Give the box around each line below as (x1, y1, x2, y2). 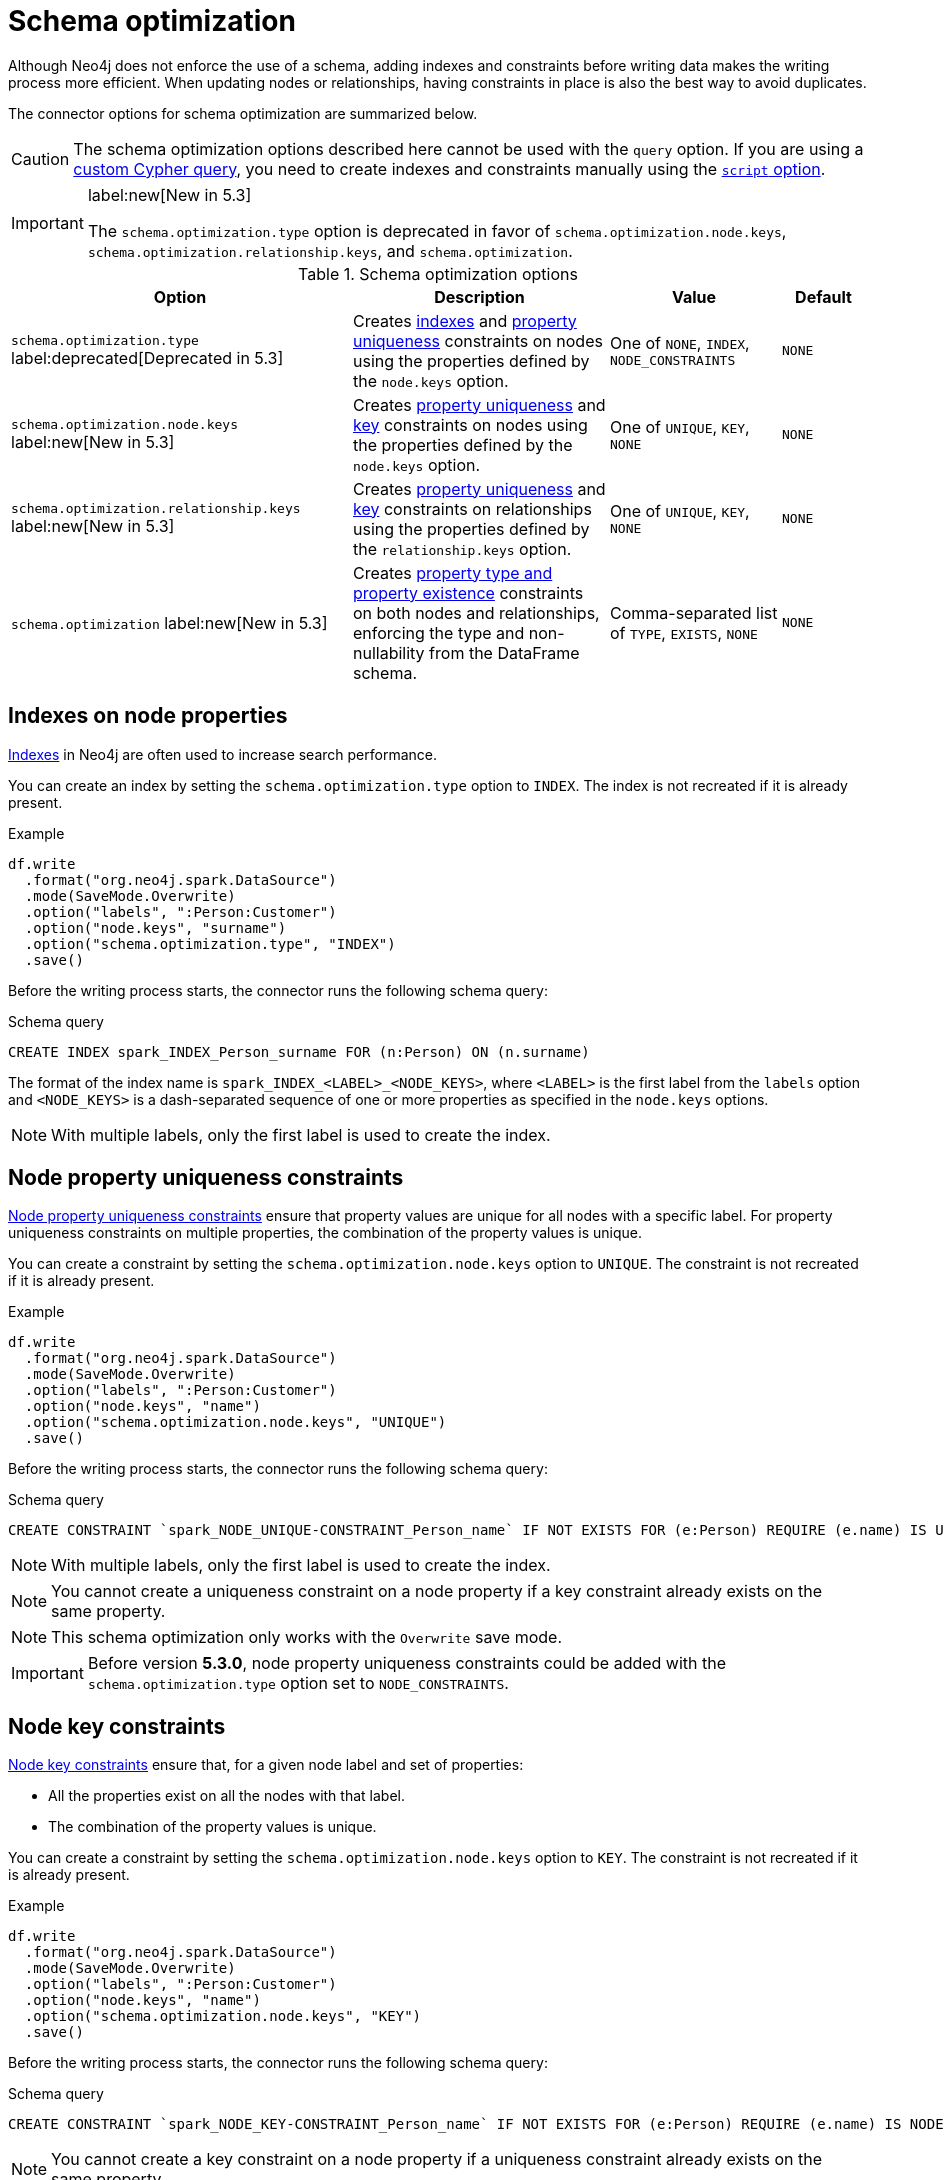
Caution (11, 148, 70, 169)
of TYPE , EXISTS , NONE (610, 622, 758, 643)
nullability (353, 642, 425, 663)
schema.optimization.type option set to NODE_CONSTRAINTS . (87, 1673, 509, 1694)
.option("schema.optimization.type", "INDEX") (24, 935, 396, 952)
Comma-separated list (610, 602, 778, 623)
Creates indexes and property (353, 310, 577, 331)
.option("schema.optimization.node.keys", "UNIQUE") (24, 1414, 447, 1431)
